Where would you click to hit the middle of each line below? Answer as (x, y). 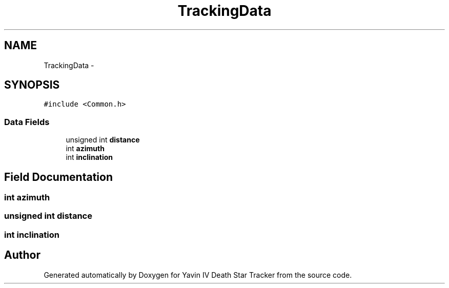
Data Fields (27, 122)
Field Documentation (58, 177)
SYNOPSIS (32, 85)
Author (22, 255)
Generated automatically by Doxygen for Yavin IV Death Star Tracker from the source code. (198, 275)
